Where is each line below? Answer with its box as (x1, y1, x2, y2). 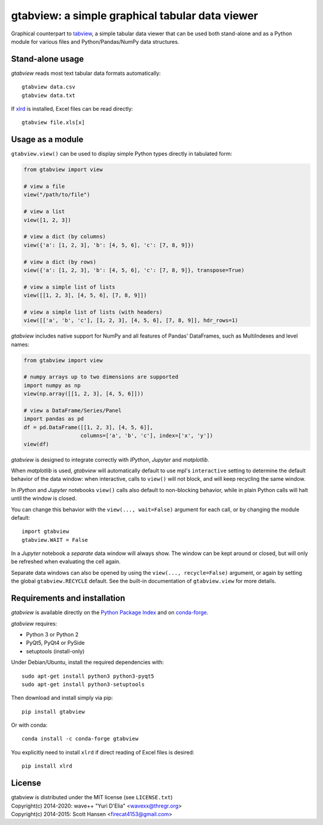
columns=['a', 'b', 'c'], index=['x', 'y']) (80, 432, 214, 439)
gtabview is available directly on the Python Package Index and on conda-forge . (11, 609, 209, 616)
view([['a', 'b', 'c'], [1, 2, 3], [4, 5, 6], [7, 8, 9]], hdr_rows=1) (23, 317, 239, 324)
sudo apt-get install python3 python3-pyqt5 (22, 672, 155, 680)
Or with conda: (11, 721, 48, 729)
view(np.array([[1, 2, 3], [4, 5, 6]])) (23, 390, 144, 398)
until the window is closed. (11, 495, 77, 502)
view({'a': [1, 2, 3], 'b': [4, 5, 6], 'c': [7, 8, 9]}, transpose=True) (23, 266, 245, 274)
